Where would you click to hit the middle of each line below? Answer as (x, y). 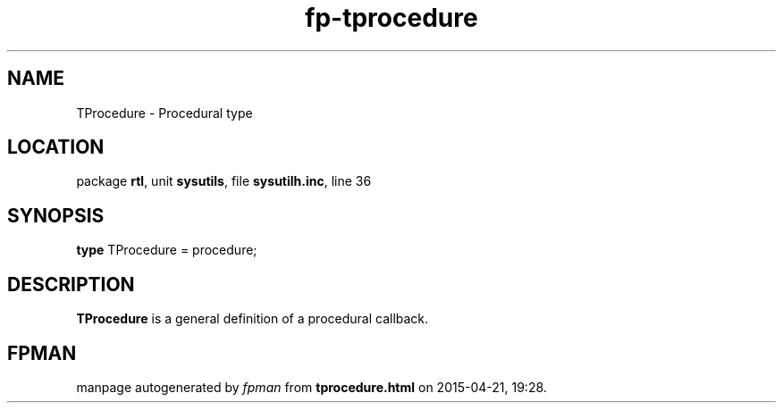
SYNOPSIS (56, 215)
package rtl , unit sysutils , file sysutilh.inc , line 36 (224, 181)
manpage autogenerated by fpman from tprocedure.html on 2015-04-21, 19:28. (312, 387)
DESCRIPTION (71, 284)
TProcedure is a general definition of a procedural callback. (253, 319)
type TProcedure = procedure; (167, 250)
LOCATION (56, 147)
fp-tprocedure (391, 18)
